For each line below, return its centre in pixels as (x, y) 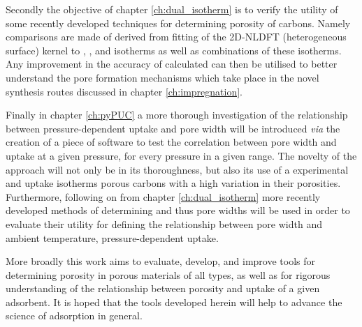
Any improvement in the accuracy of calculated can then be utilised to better (172, 64)
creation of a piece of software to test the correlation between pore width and (171, 142)
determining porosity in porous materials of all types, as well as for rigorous (168, 274)
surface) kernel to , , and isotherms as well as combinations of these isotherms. (174, 50)
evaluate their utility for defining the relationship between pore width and (164, 223)
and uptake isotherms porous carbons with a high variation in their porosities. (173, 183)
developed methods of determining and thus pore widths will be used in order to (178, 210)
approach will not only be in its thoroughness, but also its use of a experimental (177, 169)
